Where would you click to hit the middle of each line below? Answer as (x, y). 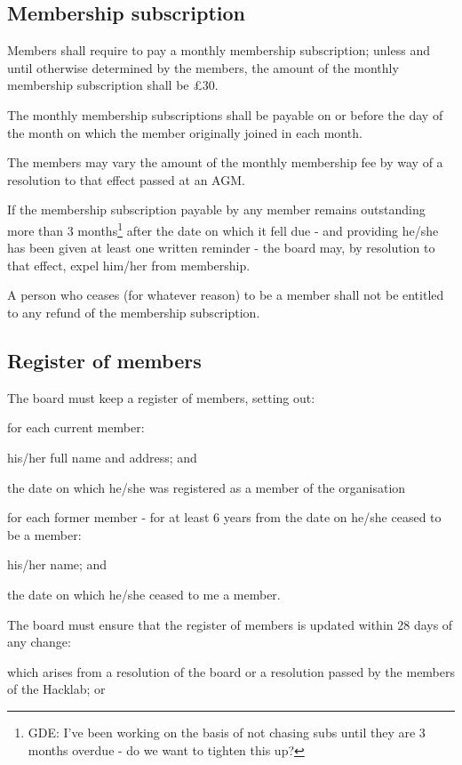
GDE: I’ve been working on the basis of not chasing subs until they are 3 (227, 732)
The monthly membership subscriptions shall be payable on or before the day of (225, 114)
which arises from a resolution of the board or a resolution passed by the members (231, 671)
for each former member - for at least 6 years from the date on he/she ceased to (224, 517)
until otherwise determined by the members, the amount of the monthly (203, 67)
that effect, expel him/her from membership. (129, 265)
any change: (39, 642)
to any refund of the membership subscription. (134, 312)
